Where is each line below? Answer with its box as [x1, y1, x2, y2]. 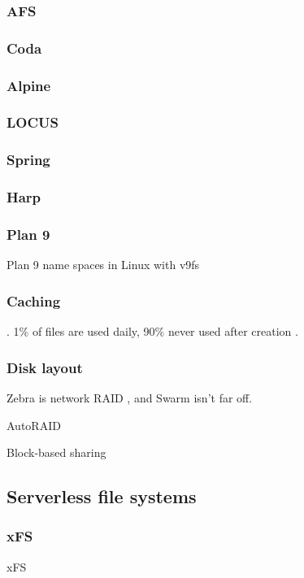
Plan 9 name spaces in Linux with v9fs [7, 256, 200, 273]
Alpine [7, 75, 51, 95]
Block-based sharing [7, 444, 106, 461]
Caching [7, 290, 61, 311]
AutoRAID [7, 416, 61, 433]
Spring [7, 150, 50, 170]
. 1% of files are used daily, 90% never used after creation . [7, 323, 298, 340]
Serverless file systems [7, 484, 197, 509]
